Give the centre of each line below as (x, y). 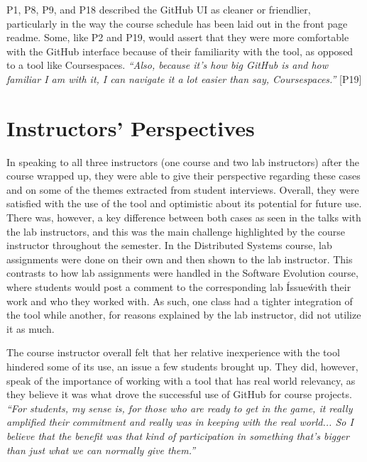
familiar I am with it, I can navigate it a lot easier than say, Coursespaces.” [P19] (184, 78)
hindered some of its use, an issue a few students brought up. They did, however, (182, 366)
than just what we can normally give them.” (101, 450)
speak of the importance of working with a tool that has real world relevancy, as (181, 380)
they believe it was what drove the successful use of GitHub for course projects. (179, 394)
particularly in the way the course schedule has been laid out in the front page (177, 23)
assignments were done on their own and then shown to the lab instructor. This (180, 259)
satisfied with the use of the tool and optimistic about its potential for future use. (184, 203)
